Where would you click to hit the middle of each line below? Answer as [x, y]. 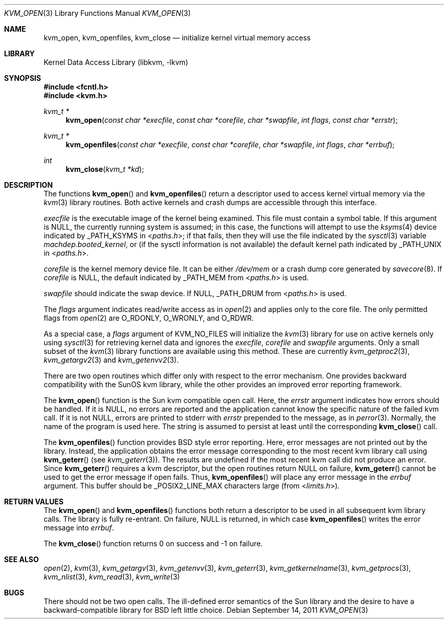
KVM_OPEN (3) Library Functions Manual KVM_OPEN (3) [97, 13]
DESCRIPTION [29, 185]
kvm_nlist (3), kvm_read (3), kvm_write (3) [112, 577]
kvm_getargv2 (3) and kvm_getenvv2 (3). [111, 360]
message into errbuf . [79, 528]
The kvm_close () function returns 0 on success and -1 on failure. [153, 543]
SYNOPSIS [23, 78]
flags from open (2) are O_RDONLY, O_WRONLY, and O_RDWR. [149, 318]
